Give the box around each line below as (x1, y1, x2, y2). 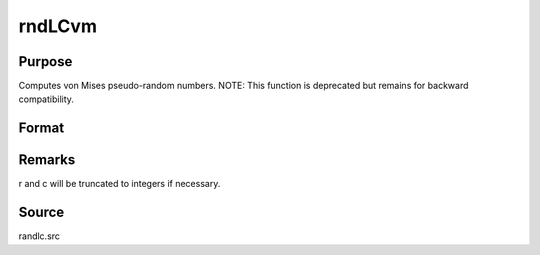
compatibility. (18, 93, 75, 105)
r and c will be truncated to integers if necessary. (18, 178, 221, 190)
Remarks (18, 151, 76, 169)
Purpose (18, 53, 73, 70)
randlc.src (18, 230, 60, 242)
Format (18, 120, 65, 137)
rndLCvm (18, 15, 97, 37)
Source (18, 204, 65, 221)
